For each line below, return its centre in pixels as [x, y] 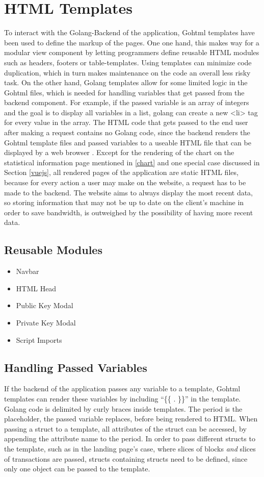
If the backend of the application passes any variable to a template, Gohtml [122, 388]
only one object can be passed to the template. [77, 469]
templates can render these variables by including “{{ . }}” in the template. [123, 398]
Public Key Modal [45, 305]
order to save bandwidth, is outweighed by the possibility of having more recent [129, 212]
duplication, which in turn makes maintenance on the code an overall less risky [127, 72]
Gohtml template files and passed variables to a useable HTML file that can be [128, 142]
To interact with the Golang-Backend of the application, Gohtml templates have [129, 32]
